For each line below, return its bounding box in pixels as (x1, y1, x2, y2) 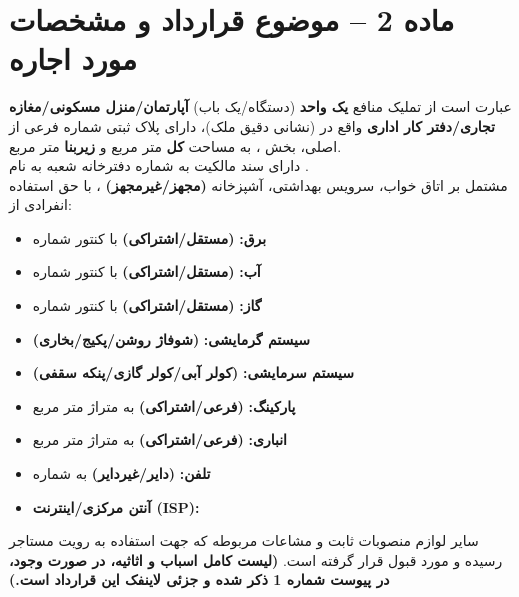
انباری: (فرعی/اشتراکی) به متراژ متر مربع (32, 429, 287, 450)
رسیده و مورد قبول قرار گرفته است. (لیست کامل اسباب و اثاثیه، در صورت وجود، (9, 549, 503, 570)
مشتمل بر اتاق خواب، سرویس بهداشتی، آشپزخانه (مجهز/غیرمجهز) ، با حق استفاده (9, 174, 508, 195)
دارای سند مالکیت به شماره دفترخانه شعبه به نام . (9, 155, 309, 176)
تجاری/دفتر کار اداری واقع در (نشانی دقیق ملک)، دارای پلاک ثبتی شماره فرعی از (9, 115, 496, 136)
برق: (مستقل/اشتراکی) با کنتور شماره (32, 227, 267, 248)
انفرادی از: (9, 194, 72, 215)
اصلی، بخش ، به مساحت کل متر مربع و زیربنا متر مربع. (9, 135, 342, 156)
